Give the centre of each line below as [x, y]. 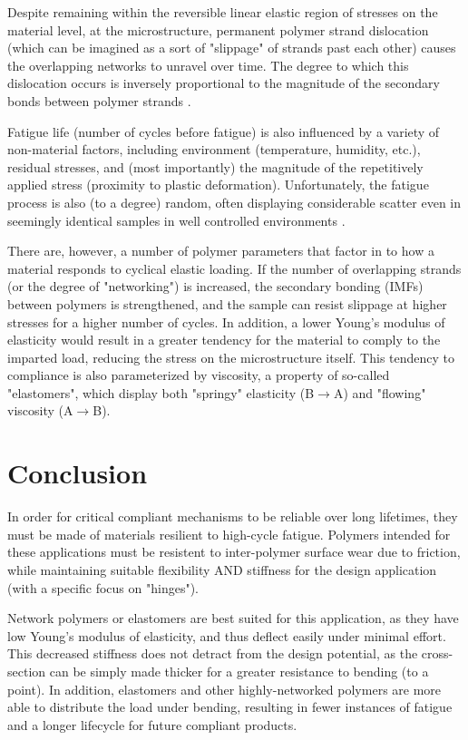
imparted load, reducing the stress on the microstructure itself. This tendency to [231, 357]
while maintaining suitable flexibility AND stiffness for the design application [222, 569]
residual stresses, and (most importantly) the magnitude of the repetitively [215, 166]
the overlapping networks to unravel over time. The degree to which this [208, 65]
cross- [437, 653]
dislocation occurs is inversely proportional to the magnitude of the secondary [224, 83]
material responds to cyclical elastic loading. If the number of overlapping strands [234, 268]
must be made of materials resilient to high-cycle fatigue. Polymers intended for [229, 534]
